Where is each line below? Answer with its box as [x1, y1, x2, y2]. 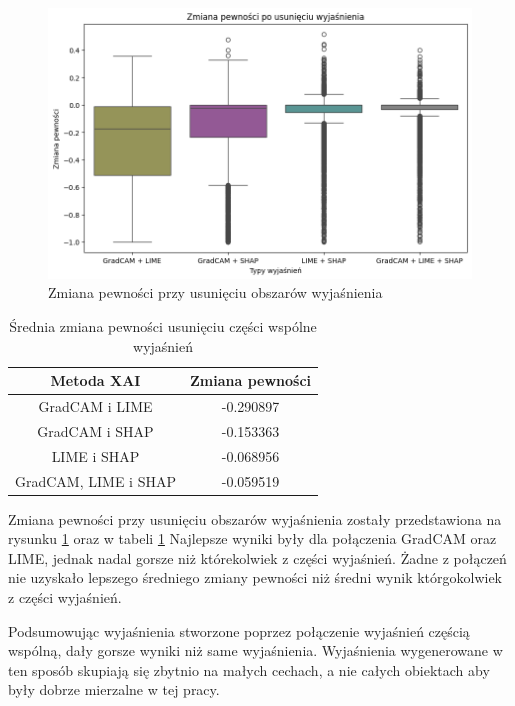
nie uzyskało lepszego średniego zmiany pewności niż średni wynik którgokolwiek [8, 567, 503, 588]
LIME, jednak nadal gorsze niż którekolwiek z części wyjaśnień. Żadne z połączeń [8, 547, 507, 568]
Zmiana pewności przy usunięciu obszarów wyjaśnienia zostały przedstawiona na [8, 508, 502, 529]
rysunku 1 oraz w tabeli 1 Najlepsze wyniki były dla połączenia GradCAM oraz [8, 528, 497, 549]
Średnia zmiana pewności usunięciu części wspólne [9, 315, 317, 336]
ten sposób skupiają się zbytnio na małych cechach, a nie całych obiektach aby [8, 659, 490, 680]
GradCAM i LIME [38, 396, 153, 417]
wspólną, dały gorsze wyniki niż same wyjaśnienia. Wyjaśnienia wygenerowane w [8, 640, 503, 661]
